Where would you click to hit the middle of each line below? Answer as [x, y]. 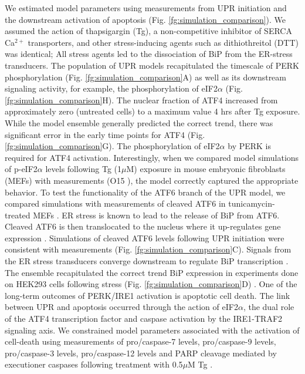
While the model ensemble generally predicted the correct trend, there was [139, 122]
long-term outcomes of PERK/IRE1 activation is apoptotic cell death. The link [148, 295]
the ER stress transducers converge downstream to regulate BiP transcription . [147, 261]
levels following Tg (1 [84, 169]
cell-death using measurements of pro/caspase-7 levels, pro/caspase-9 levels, [140, 341]
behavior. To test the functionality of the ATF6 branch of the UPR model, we [145, 192]
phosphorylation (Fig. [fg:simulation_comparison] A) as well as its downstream [146, 77]
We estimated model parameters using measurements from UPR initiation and [146, 8]
